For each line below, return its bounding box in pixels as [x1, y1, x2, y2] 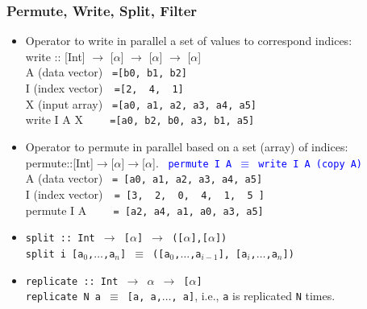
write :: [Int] [25, 47, 85, 64]
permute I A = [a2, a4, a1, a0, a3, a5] [25, 201, 264, 218]
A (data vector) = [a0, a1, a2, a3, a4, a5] [25, 170, 263, 187]
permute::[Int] [25, 154, 94, 171]
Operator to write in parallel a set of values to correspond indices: [25, 32, 352, 49]
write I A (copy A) [258, 158, 363, 170]
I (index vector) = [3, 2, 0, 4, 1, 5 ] [25, 185, 265, 202]
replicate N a [25, 291, 101, 303]
